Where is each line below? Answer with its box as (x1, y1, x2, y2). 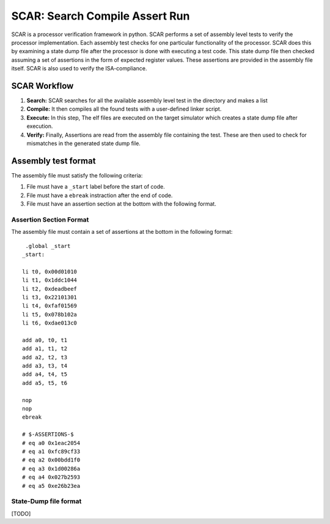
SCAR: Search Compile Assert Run (11, 9, 190, 23)
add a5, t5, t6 (22, 380, 68, 386)
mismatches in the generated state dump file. (26, 140, 141, 147)
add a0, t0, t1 (22, 337, 68, 343)
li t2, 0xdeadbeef (22, 285, 78, 292)
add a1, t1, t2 (22, 345, 68, 352)
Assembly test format (11, 155, 96, 166)
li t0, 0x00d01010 (22, 268, 78, 275)
